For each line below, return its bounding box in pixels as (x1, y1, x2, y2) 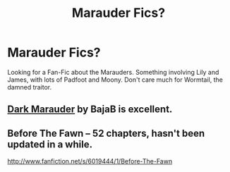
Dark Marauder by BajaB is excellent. (7, 104, 173, 116)
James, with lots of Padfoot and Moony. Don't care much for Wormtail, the (7, 75, 224, 84)
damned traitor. (7, 82, 52, 91)
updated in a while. (7, 138, 93, 150)
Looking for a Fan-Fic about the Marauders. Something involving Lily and (7, 68, 219, 76)
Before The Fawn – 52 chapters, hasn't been (7, 127, 205, 139)
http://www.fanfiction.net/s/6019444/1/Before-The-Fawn (7, 157, 173, 166)
